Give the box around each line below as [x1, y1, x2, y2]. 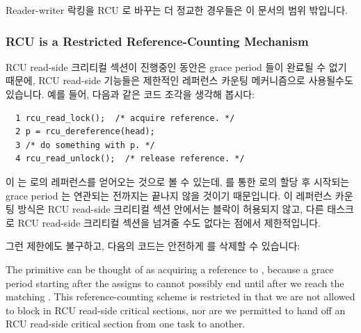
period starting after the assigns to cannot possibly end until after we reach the [6, 275, 344, 290]
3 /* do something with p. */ [15, 140, 155, 150]
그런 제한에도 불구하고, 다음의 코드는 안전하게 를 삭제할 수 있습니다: [6, 238, 300, 253]
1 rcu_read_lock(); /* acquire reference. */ [15, 113, 235, 123]
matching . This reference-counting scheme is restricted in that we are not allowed [6, 289, 355, 304]
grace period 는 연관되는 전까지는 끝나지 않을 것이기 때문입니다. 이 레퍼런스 [6, 188, 332, 202]
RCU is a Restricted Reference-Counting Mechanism [6, 32, 309, 49]
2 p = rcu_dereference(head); [15, 127, 155, 137]
